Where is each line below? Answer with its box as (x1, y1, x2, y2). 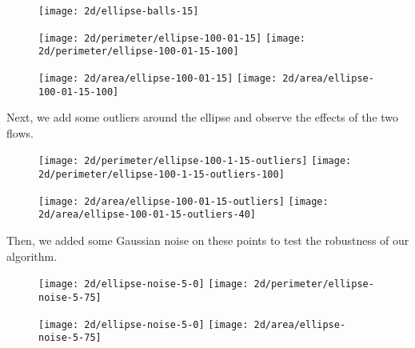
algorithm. (6, 247, 58, 264)
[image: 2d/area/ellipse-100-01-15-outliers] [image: (38, 195, 329, 207)
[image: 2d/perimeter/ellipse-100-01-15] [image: (38, 32, 305, 44)
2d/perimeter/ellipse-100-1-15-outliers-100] (38, 169, 285, 181)
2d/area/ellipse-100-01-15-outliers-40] (38, 209, 257, 221)
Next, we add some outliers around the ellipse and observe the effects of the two (6, 109, 399, 126)
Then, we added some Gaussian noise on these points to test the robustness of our (6, 232, 409, 249)
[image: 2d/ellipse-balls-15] (38, 6, 199, 17)
